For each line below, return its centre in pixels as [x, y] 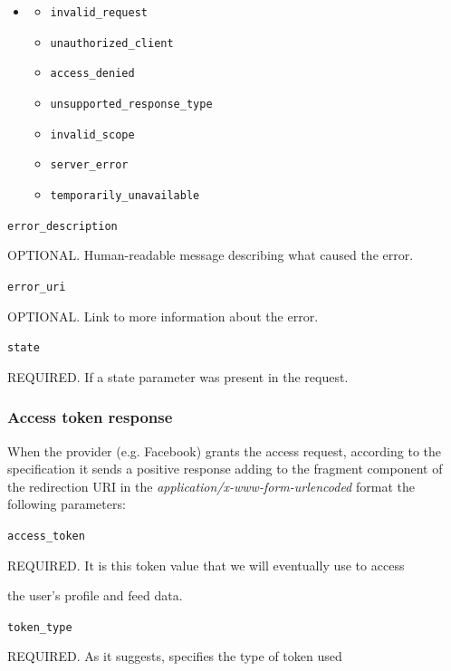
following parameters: [67, 504]
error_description [62, 226]
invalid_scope [92, 134]
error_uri [37, 287]
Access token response [90, 417]
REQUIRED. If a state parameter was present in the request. [178, 376]
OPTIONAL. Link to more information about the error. [163, 316]
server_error [89, 165]
